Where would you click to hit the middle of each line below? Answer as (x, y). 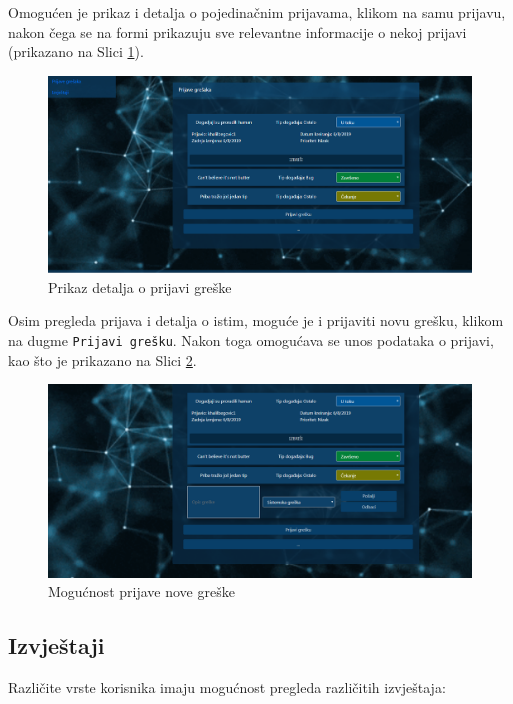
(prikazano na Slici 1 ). (76, 51)
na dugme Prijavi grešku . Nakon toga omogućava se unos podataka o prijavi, (251, 339)
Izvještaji (56, 645)
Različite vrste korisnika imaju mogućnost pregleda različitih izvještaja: (227, 687)
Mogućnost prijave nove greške (141, 591)
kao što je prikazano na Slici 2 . (102, 359)
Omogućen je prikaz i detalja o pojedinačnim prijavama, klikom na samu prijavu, (257, 12)
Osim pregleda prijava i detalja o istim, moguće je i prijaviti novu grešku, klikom (256, 320)
